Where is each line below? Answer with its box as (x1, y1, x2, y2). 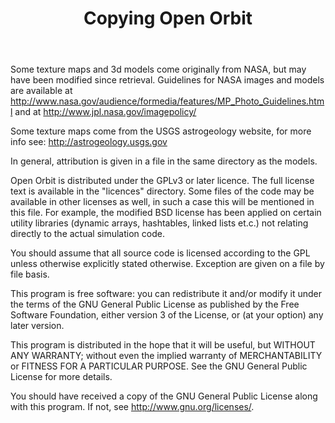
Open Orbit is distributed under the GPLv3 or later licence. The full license (10, 175, 315, 187)
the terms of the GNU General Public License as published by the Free (10, 298, 300, 311)
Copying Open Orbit (83, 7, 253, 30)
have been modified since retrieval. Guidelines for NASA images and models (10, 74, 325, 86)
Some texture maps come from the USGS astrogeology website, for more (10, 125, 312, 137)
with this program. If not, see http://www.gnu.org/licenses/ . (10, 401, 255, 413)
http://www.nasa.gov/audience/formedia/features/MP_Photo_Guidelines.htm (10, 95, 325, 107)
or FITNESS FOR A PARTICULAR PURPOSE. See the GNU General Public (10, 360, 308, 372)
